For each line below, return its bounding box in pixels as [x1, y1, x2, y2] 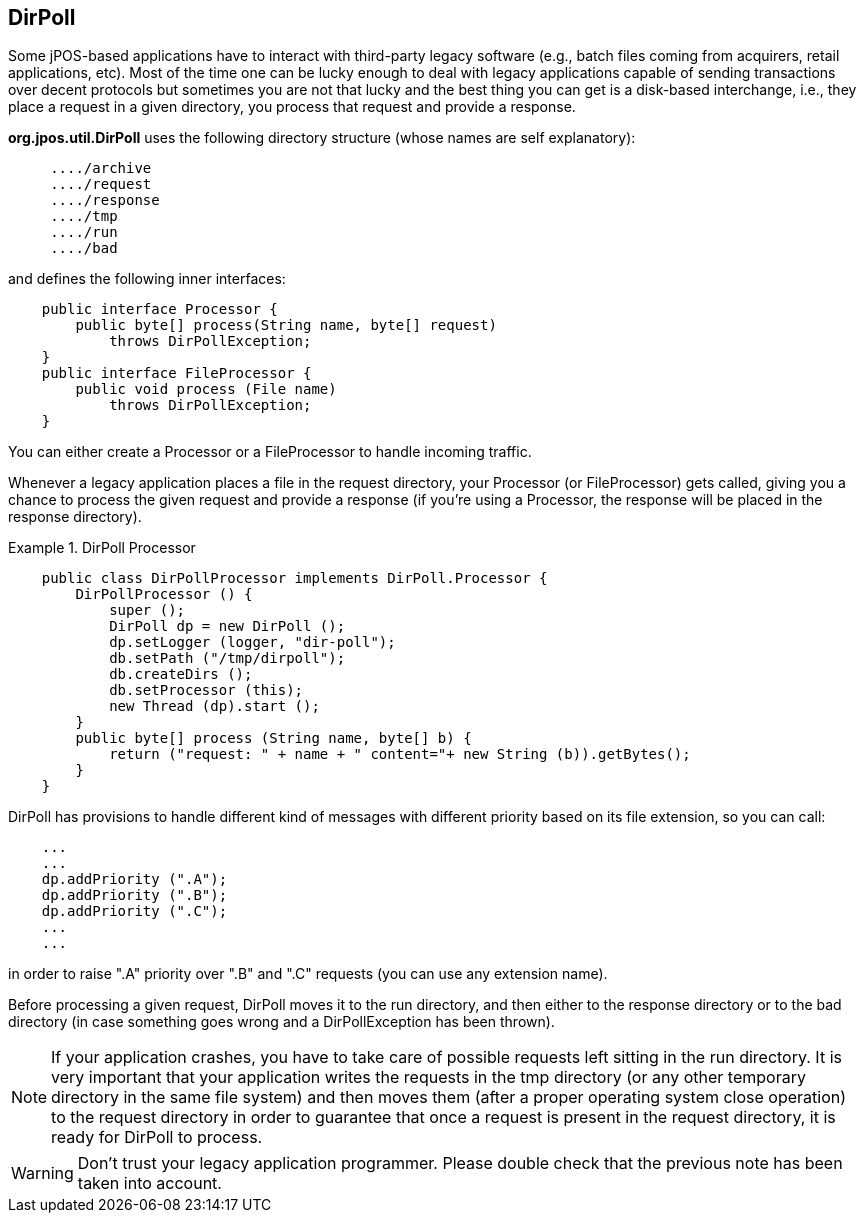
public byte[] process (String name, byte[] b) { [75, 730, 472, 747]
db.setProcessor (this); [109, 682, 304, 699]
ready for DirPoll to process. [51, 1127, 263, 1148]
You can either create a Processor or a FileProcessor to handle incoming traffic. [8, 443, 532, 461]
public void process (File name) [75, 381, 337, 398]
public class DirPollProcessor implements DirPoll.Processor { [41, 570, 548, 587]
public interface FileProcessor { [41, 365, 312, 382]
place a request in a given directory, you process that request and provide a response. [8, 98, 576, 116]
